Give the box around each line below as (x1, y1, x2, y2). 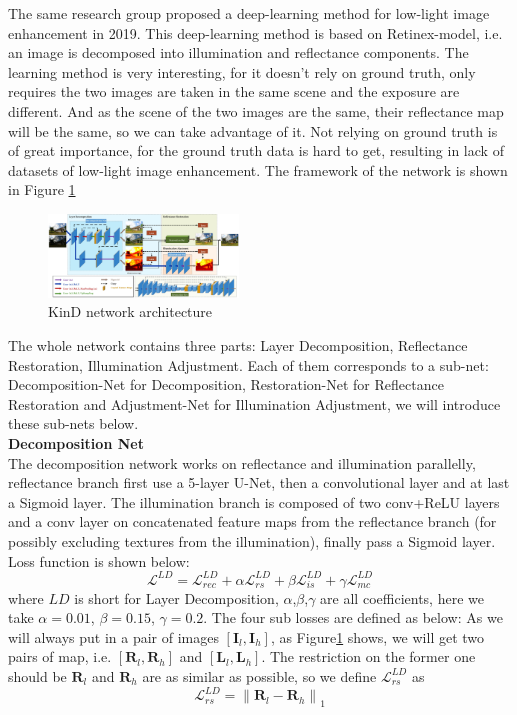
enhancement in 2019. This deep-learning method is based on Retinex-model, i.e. (8, 22, 503, 43)
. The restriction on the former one (261, 646, 476, 667)
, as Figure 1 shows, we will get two (270, 626, 485, 647)
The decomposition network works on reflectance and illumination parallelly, (8, 452, 476, 473)
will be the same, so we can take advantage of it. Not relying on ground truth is (8, 120, 498, 141)
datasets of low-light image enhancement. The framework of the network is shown (8, 159, 508, 180)
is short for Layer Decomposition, (74, 587, 279, 608)
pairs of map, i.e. (8, 646, 112, 667)
